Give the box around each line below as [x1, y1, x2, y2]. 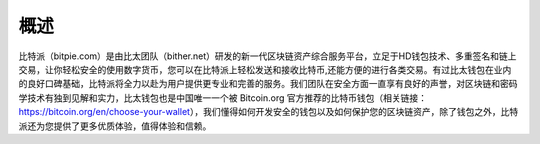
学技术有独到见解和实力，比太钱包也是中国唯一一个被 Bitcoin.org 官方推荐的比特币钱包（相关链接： [18, 91, 427, 104]
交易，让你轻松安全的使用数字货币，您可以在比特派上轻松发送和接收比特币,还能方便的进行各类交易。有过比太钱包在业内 [18, 63, 512, 75]
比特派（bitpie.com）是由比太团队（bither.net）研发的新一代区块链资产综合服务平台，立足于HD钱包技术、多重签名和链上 [18, 50, 517, 62]
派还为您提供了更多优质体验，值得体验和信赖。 [18, 120, 212, 132]
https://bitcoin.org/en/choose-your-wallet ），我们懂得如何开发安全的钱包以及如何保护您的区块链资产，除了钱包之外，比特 [18, 106, 519, 118]
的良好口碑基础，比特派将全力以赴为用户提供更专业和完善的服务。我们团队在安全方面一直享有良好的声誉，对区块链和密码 [18, 78, 518, 90]
